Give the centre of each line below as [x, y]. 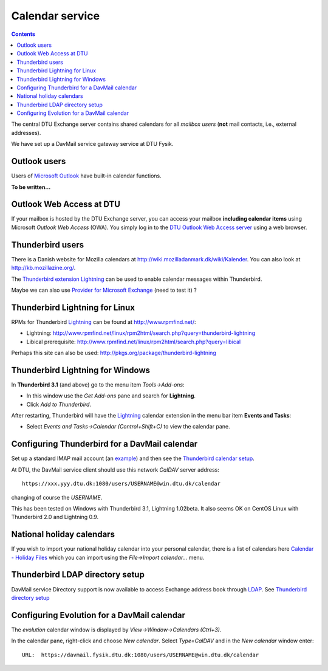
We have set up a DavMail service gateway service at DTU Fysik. [92, 144]
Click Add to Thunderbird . [59, 404]
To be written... [31, 187]
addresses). [26, 132]
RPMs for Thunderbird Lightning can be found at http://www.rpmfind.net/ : [104, 322]
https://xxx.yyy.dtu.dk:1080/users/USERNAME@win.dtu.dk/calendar [121, 484]
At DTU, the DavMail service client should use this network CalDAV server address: [115, 470]
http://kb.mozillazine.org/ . [43, 268]
